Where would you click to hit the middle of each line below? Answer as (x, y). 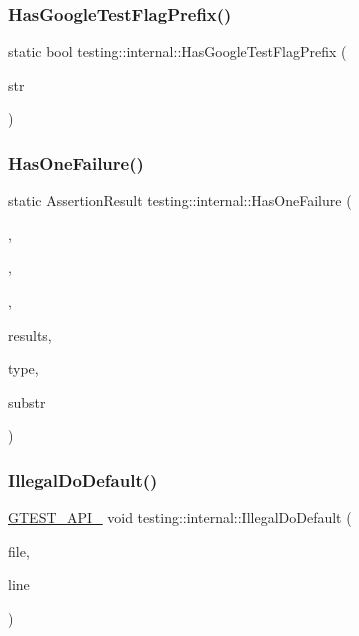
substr (27, 401)
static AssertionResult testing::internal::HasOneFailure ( (180, 200)
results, (30, 334)
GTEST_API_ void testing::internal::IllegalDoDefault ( (180, 517)
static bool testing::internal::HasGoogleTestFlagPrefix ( (177, 51)
